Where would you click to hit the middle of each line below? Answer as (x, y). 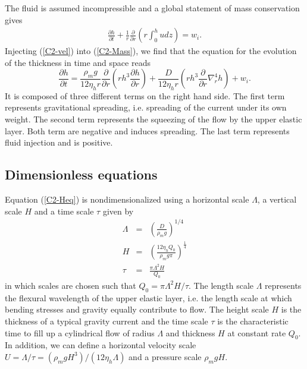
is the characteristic (253, 321)
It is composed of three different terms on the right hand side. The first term (145, 95)
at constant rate (257, 332)
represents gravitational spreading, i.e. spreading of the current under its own (146, 107)
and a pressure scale (165, 356)
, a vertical (277, 199)
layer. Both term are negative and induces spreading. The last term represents (147, 130)
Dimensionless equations (81, 174)
